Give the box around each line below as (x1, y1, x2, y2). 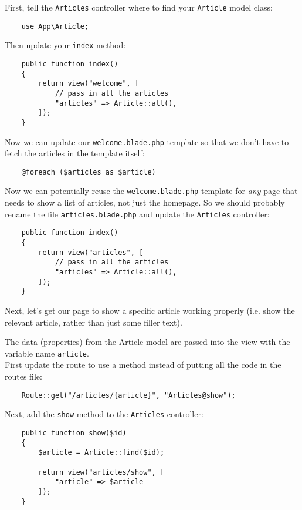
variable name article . (5, 347, 89, 359)
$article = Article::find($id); (38, 448, 165, 457)
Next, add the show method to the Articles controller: (5, 408, 203, 420)
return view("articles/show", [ (38, 468, 165, 477)
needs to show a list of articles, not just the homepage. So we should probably (5, 196, 285, 209)
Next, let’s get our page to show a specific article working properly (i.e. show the (5, 304, 295, 316)
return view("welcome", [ (38, 79, 140, 88)
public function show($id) (21, 428, 127, 437)
